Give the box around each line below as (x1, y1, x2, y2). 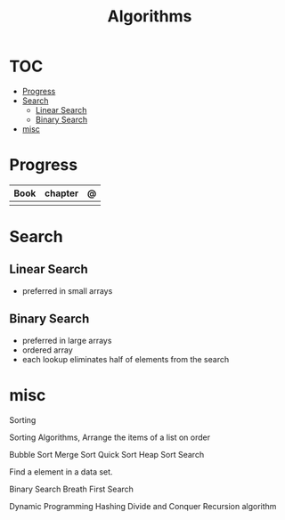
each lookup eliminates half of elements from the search (21, 353, 230, 364)
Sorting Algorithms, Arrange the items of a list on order (9, 432, 211, 443)
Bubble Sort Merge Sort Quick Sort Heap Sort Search (9, 449, 205, 459)
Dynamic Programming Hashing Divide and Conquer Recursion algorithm (9, 500, 277, 511)
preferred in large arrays (21, 335, 112, 345)
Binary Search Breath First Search (9, 483, 134, 494)
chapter (44, 187, 78, 199)
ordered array (21, 345, 73, 355)
